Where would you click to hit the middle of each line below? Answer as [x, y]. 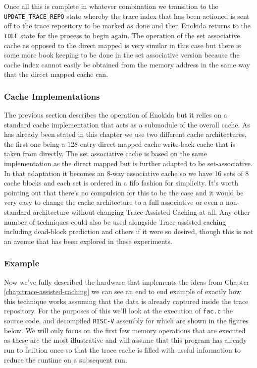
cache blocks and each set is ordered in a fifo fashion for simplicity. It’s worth [121, 183]
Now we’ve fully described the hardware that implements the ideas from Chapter [127, 281]
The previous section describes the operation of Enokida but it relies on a [116, 115]
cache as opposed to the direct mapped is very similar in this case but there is [123, 45]
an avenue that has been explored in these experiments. [88, 241]
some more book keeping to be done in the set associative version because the [122, 55]
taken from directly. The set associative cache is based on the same [105, 153]
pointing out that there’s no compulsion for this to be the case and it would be [124, 192]
